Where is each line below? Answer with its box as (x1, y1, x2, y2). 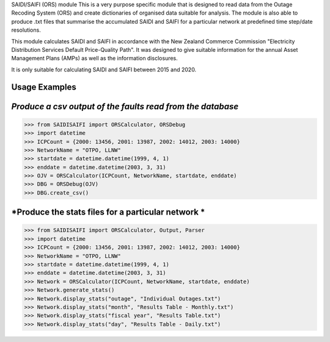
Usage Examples (11, 82, 76, 92)
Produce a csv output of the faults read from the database (11, 101, 239, 112)
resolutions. (11, 26, 41, 34)
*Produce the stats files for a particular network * (11, 207, 205, 218)
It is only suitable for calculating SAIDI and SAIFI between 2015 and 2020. (11, 66, 197, 73)
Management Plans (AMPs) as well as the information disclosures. (11, 55, 178, 62)
